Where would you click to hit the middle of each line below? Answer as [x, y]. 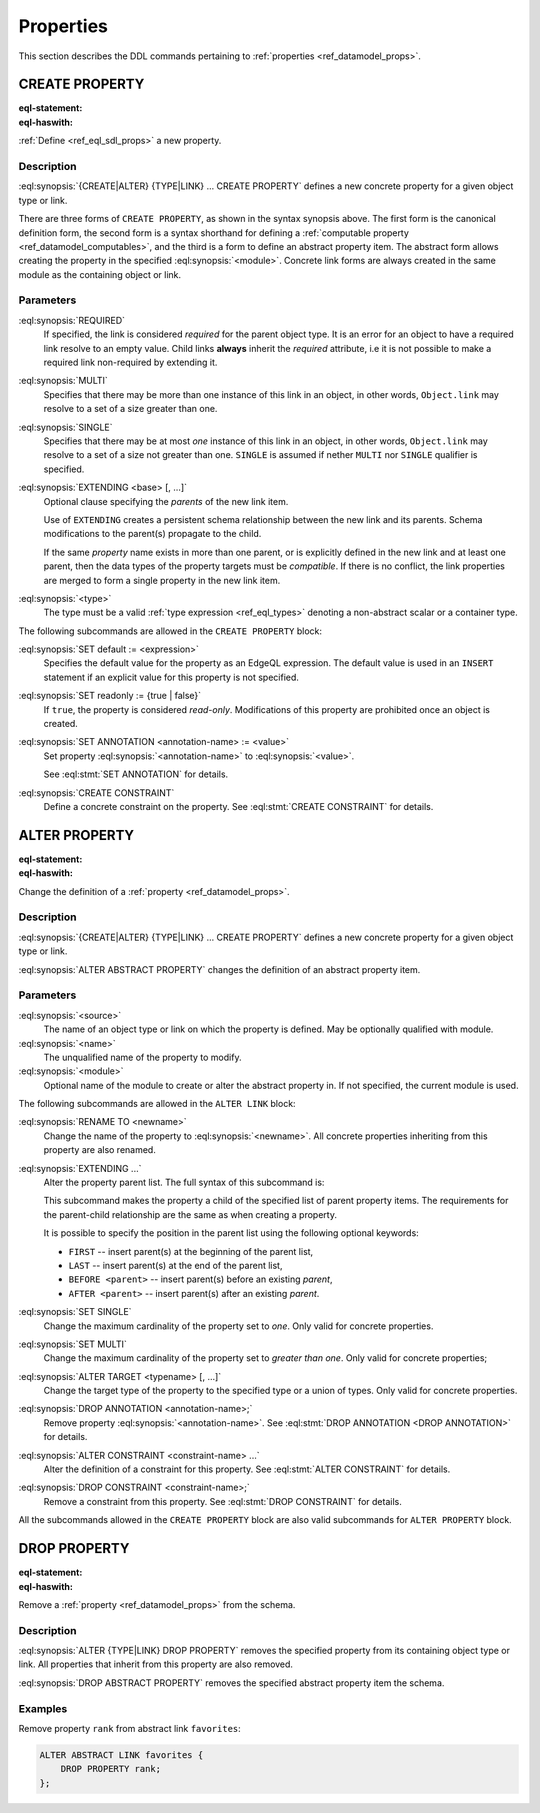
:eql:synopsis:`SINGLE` [65, 427]
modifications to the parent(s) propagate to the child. [152, 534]
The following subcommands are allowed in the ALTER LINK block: [157, 1104]
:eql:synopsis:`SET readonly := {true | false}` [110, 696]
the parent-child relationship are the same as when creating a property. [190, 1214]
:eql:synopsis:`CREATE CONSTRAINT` [96, 792]
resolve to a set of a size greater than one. [130, 409]
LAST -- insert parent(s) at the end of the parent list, [175, 1265]
